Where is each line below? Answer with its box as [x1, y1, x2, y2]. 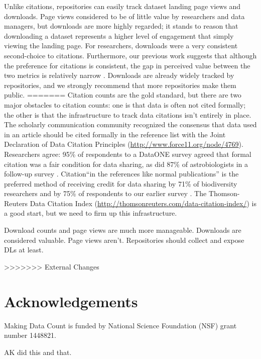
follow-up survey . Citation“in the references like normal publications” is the [4, 168, 239, 179]
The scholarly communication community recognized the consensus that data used [4, 119, 257, 130]
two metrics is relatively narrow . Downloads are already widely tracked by [4, 70, 234, 80]
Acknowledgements [4, 291, 138, 311]
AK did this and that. [4, 346, 72, 357]
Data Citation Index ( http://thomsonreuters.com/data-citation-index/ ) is [30, 198, 256, 208]
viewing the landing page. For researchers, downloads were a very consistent [4, 40, 238, 51]
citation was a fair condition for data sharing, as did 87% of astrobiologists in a [4, 158, 248, 169]
